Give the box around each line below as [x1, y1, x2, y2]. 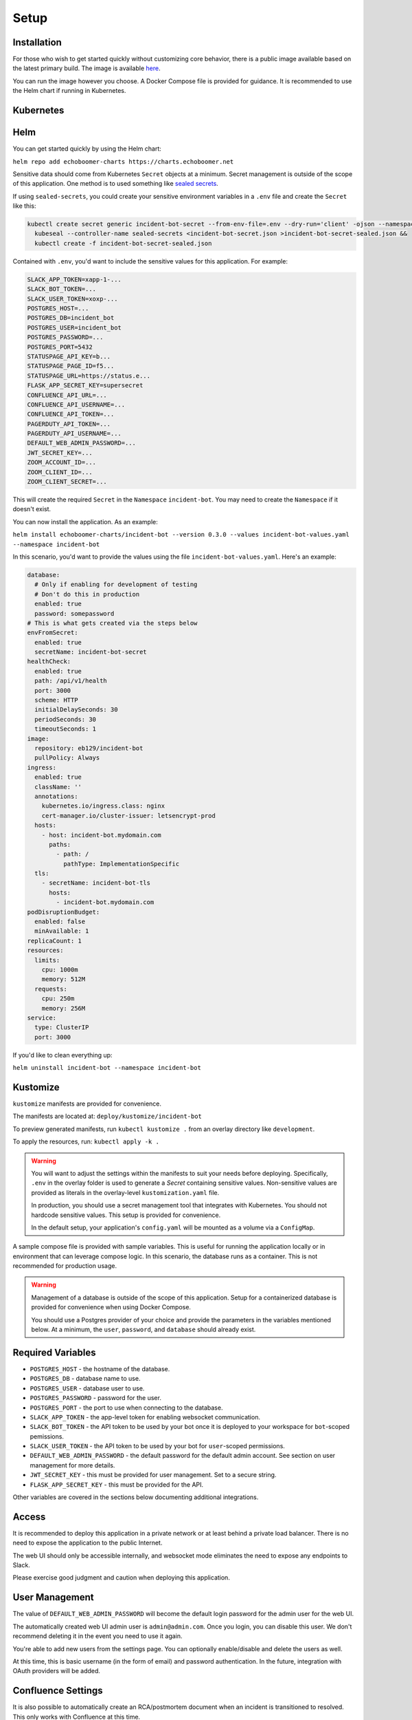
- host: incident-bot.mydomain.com [41, 831, 161, 839]
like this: [12, 202, 36, 210]
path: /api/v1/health [34, 677, 108, 685]
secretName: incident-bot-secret [34, 648, 147, 656]
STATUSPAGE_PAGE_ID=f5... [27, 362, 115, 370]
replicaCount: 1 [27, 936, 82, 945]
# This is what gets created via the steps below [27, 619, 198, 627]
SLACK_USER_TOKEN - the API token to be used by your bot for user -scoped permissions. [30, 1442, 285, 1450]
